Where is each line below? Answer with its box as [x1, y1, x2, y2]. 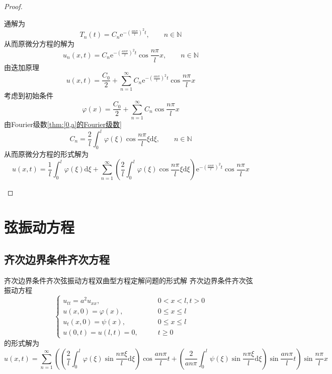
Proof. [4, 1, 23, 11]
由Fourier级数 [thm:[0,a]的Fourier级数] [4, 118, 122, 129]
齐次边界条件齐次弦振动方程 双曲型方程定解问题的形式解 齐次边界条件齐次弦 [4, 275, 253, 285]
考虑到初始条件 [4, 90, 53, 101]
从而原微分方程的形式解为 [4, 148, 89, 159]
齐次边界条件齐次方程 [4, 251, 110, 267]
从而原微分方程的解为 [4, 38, 74, 49]
